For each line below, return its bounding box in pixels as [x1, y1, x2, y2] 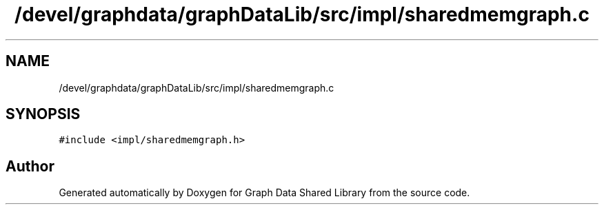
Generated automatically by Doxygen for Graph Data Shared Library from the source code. [59, 187, 470, 199]
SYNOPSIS [6, 105, 81, 123]
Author [6, 157, 54, 175]
